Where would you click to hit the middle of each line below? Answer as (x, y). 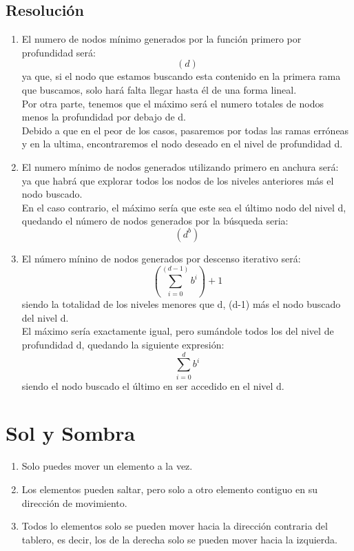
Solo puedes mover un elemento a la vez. (107, 466)
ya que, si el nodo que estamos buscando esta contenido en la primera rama (181, 76)
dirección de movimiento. (74, 502)
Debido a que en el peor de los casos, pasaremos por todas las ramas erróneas (185, 130)
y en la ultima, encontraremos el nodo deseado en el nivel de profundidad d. (182, 144)
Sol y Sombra (71, 433)
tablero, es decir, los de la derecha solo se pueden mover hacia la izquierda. (179, 539)
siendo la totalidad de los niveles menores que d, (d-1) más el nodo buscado (181, 304)
